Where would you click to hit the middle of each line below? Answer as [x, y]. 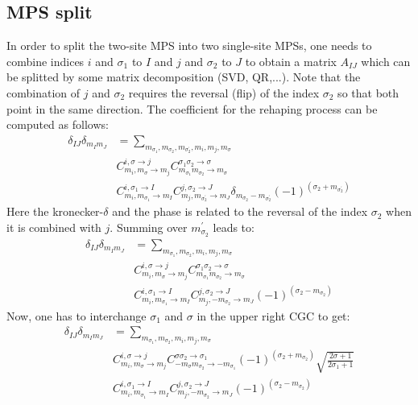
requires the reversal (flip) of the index [224, 92]
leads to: [234, 227]
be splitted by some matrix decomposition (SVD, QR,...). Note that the [184, 77]
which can [386, 61]
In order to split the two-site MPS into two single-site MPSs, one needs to [189, 45]
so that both [368, 92]
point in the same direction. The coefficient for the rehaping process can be [192, 108]
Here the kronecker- [55, 211]
